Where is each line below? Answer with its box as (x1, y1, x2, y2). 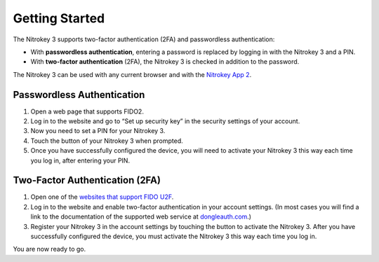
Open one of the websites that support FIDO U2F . (30, 193, 174, 201)
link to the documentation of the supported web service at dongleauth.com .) (30, 212, 252, 221)
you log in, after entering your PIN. (30, 156, 130, 165)
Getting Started (13, 11, 105, 26)
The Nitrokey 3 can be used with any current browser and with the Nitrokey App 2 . (13, 70, 252, 78)
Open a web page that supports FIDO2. (30, 107, 144, 116)
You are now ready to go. (13, 245, 86, 254)
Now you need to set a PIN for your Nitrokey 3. (30, 127, 166, 135)
